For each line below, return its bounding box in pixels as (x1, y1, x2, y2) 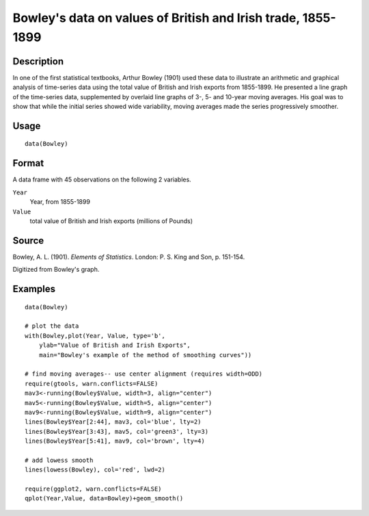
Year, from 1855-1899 (29, 198, 90, 206)
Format (12, 157, 44, 169)
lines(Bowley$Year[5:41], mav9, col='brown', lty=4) (25, 437, 205, 445)
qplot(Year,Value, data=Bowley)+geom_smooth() (25, 495, 184, 502)
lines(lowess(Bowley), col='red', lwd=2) (25, 466, 165, 474)
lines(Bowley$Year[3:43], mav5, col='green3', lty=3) (25, 428, 208, 435)
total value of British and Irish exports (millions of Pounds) (29, 216, 193, 225)
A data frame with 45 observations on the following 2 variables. (12, 175, 191, 184)
